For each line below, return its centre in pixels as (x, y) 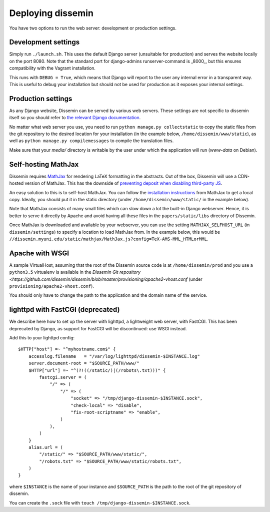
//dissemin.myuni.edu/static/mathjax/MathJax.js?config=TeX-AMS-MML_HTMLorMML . (109, 239)
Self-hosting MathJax (44, 164)
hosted (16, 183)
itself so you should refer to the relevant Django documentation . (75, 118)
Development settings (44, 42)
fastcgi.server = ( (63, 377)
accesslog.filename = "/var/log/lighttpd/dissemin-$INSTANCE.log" (114, 356)
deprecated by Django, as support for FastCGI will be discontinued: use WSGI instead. (98, 328)
